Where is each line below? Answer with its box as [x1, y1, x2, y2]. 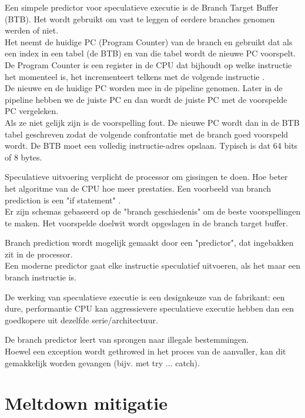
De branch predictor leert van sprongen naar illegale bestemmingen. [5, 333, 249, 346]
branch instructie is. [5, 271, 76, 283]
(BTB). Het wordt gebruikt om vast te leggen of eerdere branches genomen [5, 12, 275, 25]
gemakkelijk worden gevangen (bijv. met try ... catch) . [5, 356, 200, 369]
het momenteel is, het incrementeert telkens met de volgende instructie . [5, 70, 265, 82]
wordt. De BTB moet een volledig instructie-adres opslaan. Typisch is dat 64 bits [5, 139, 298, 152]
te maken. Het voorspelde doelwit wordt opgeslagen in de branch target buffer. [5, 216, 289, 229]
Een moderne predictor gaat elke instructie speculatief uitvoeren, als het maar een [5, 259, 301, 272]
